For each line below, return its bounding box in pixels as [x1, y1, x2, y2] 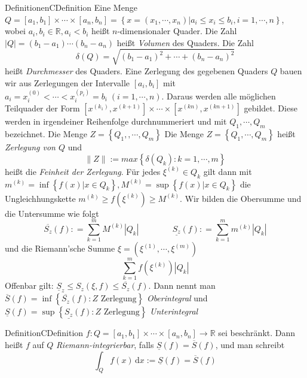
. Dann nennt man [148, 279, 216, 292]
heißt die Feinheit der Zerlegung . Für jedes [5, 165, 161, 177]
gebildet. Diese [244, 102, 297, 114]
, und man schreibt [215, 338, 285, 350]
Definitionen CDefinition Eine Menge [5, 1, 137, 13]
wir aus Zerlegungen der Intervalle [5, 76, 130, 89]
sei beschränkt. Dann [218, 326, 296, 339]
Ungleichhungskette [5, 192, 76, 204]
